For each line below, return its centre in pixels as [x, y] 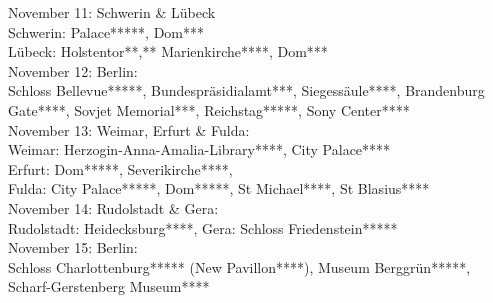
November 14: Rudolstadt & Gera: [113, 207]
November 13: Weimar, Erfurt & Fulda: [129, 129]
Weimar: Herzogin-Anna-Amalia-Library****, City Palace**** [199, 149]
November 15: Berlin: [73, 247]
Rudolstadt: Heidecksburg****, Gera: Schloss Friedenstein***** [203, 227]
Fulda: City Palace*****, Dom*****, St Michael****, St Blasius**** [219, 188]
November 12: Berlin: [73, 70]
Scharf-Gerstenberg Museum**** [109, 286]
